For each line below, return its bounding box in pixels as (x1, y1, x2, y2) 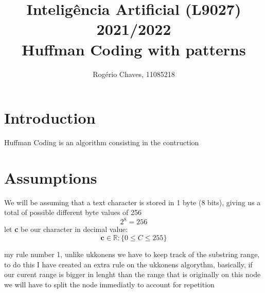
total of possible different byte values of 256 (4, 207, 142, 218)
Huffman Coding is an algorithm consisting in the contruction (4, 137, 199, 148)
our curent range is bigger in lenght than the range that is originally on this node (4, 269, 261, 280)
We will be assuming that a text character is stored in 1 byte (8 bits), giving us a (4, 197, 261, 207)
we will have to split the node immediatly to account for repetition (4, 279, 215, 289)
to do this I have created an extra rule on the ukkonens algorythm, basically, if (4, 259, 253, 269)
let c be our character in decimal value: (4, 224, 128, 235)
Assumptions (4, 167, 97, 188)
